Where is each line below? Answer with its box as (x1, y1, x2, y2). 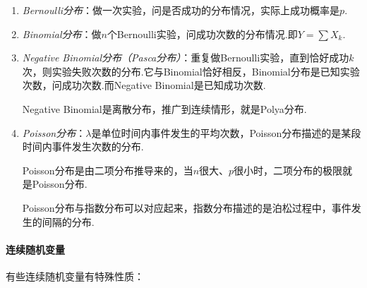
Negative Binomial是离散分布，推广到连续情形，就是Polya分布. (22, 101, 307, 116)
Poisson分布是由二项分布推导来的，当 (22, 162, 193, 177)
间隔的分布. (42, 214, 95, 229)
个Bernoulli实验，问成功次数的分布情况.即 (107, 26, 298, 41)
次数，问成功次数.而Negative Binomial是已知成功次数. (22, 78, 266, 92)
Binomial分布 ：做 (22, 26, 102, 41)
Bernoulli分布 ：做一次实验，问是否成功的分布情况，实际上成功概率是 (22, 3, 340, 17)
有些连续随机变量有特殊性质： (6, 268, 144, 283)
